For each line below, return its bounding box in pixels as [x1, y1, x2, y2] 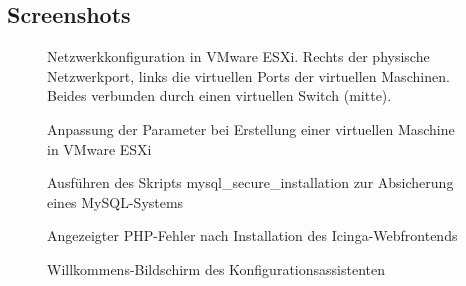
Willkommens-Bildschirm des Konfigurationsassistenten [47, 258, 385, 279]
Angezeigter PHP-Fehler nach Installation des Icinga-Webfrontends [47, 225, 458, 246]
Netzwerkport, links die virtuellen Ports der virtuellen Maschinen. [47, 65, 450, 86]
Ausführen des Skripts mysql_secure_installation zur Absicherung [47, 172, 454, 193]
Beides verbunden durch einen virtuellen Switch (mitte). [47, 85, 392, 106]
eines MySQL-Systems [47, 191, 184, 212]
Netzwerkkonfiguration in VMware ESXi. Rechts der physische [47, 46, 430, 67]
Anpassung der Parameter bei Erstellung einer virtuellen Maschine [47, 118, 455, 139]
